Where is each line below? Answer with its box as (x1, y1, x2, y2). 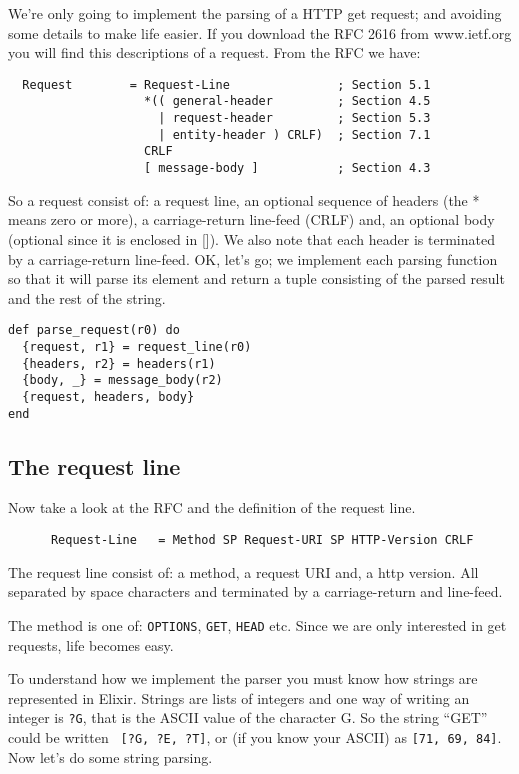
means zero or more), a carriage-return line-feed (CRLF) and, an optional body (8, 209, 495, 230)
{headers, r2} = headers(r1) (22, 356, 216, 371)
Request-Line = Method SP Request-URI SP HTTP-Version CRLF (50, 533, 474, 548)
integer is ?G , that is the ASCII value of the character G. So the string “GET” (8, 707, 488, 728)
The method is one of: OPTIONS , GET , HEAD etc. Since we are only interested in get (8, 614, 507, 635)
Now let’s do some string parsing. (8, 746, 213, 767)
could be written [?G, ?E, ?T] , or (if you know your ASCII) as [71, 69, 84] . (8, 726, 502, 747)
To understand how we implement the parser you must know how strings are (8, 668, 478, 689)
